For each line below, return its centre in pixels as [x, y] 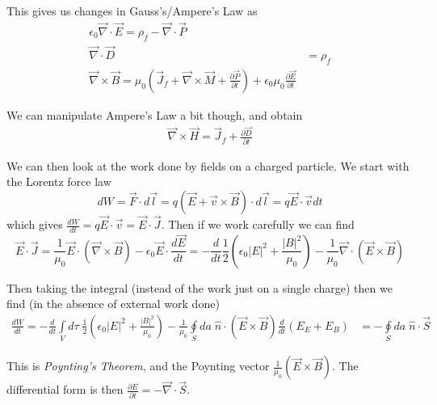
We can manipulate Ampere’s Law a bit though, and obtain [155, 114]
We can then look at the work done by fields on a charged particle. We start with [208, 165]
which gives [35, 224]
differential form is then [65, 389]
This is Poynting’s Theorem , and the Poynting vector [138, 366]
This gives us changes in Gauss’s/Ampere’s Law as [132, 11]
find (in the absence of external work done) [113, 304]
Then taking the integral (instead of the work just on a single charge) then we [200, 287]
